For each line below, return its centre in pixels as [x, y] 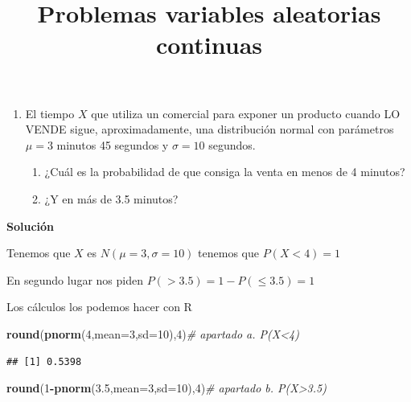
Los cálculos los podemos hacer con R [99, 307]
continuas [209, 45]
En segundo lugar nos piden [75, 279]
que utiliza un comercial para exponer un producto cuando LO [246, 113]
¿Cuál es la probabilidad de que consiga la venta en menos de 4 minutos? [225, 172]
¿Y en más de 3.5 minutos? [111, 198]
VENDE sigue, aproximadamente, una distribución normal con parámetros [210, 129]
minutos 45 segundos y [113, 144]
